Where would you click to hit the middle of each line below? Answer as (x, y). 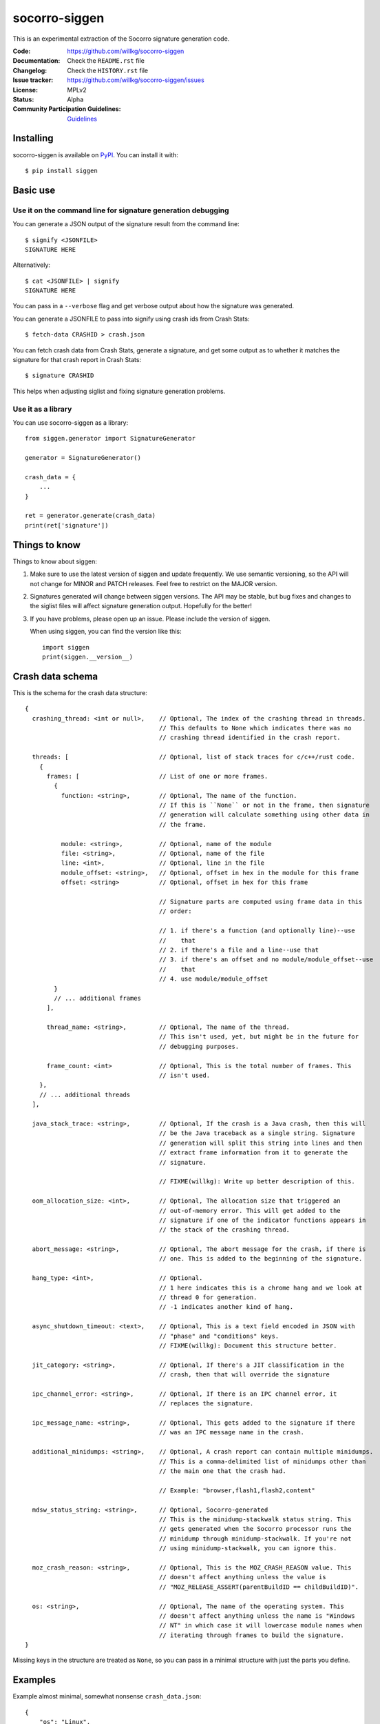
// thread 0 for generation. (208, 1297)
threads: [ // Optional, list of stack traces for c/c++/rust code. (194, 757)
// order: (175, 911)
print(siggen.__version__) (88, 656)
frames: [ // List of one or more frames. (157, 776)
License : (25, 90)
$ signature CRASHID (60, 375)
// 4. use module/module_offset (213, 979)
